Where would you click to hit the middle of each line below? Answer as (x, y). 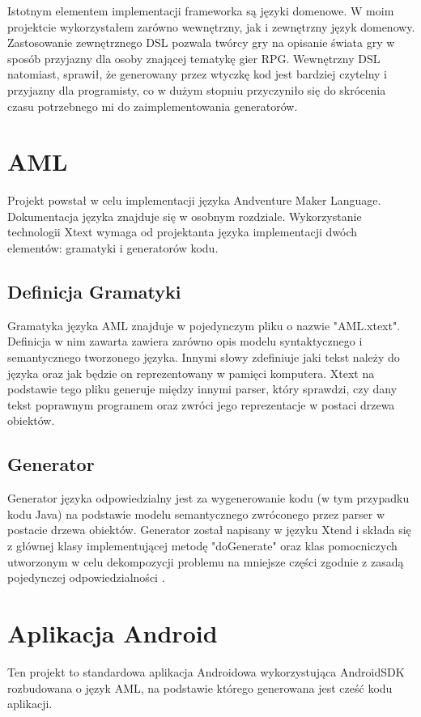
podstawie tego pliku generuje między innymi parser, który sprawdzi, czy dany (202, 389)
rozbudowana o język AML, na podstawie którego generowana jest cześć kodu (200, 687)
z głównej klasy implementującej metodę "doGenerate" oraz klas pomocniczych (202, 545)
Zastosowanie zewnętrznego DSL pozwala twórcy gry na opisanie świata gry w (201, 42)
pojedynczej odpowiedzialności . (86, 577)
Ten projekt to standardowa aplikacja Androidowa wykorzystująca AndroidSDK (206, 671)
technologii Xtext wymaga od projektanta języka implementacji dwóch (183, 232)
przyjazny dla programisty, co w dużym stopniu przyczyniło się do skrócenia (197, 89)
